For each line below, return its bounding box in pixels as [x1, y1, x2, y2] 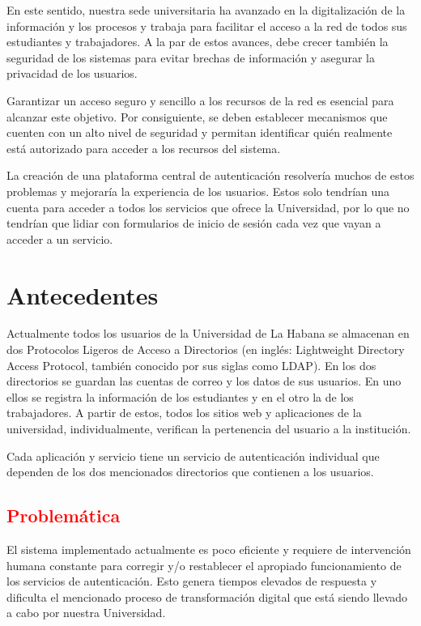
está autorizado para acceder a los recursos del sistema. [6, 139, 281, 156]
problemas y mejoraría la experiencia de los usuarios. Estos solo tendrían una [6, 182, 390, 199]
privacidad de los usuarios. [6, 65, 138, 82]
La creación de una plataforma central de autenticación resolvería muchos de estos [6, 167, 415, 184]
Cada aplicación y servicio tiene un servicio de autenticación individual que [6, 447, 380, 464]
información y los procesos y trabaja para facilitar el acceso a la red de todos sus [6, 17, 407, 34]
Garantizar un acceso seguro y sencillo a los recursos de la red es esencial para [6, 92, 394, 109]
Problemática [6, 503, 121, 528]
